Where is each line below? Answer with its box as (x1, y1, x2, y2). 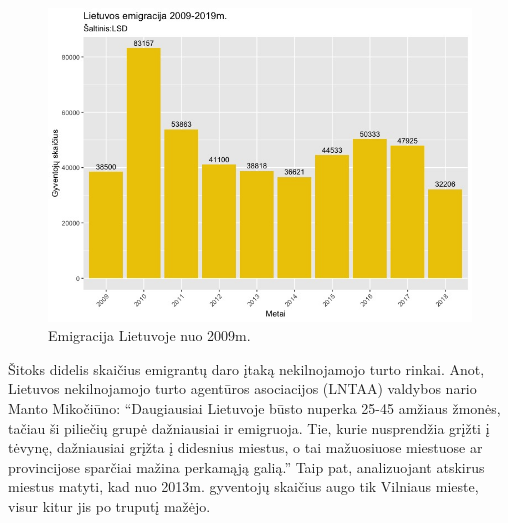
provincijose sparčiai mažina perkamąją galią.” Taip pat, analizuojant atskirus (8, 456, 485, 477)
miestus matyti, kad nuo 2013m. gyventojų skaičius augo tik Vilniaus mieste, (8, 476, 479, 497)
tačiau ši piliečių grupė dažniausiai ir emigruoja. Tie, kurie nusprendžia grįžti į (8, 417, 490, 438)
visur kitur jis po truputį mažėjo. (8, 496, 211, 517)
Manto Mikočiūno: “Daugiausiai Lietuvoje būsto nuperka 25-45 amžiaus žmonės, (8, 398, 501, 419)
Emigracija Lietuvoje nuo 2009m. (48, 325, 251, 346)
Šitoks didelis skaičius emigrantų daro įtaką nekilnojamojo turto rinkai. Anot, (8, 358, 485, 379)
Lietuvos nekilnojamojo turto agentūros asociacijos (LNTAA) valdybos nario (8, 378, 477, 399)
